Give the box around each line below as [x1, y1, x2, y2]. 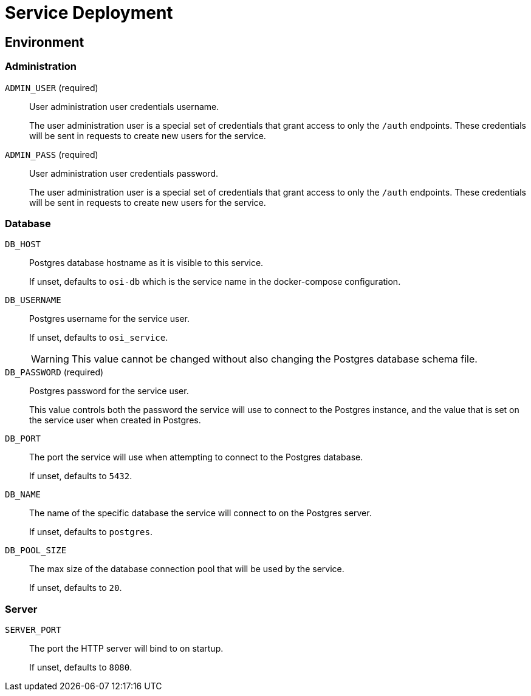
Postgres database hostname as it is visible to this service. [29, 258, 264, 268]
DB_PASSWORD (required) [5, 367, 104, 378]
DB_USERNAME [5, 295, 61, 305]
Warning [31, 353, 69, 366]
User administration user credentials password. [29, 168, 218, 179]
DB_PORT [5, 434, 41, 444]
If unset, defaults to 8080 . [29, 662, 132, 673]
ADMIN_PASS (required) [5, 149, 98, 160]
